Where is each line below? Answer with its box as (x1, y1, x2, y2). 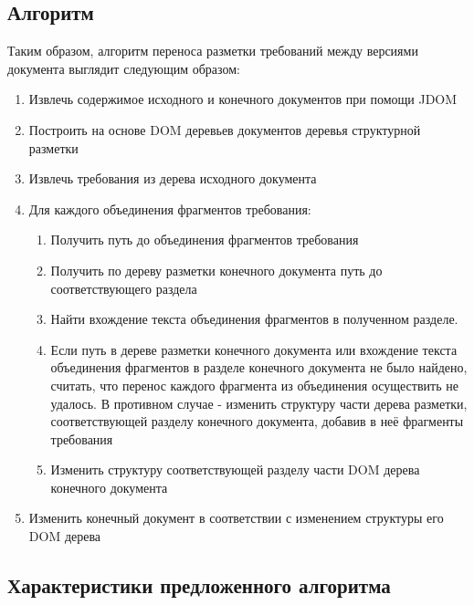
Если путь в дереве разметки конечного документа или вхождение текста (50, 339, 458, 359)
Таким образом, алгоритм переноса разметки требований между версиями (7, 41, 418, 60)
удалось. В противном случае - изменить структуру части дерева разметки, (50, 393, 468, 412)
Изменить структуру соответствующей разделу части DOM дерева (50, 460, 420, 479)
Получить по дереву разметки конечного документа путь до (50, 260, 383, 279)
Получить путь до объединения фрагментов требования (50, 230, 359, 249)
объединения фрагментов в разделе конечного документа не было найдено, (50, 358, 468, 377)
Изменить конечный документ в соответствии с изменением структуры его (28, 508, 444, 527)
